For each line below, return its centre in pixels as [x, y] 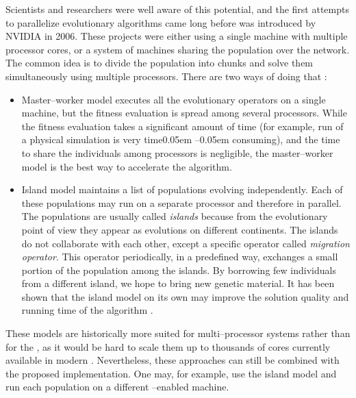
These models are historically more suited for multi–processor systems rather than [178, 333]
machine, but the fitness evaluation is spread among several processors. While [184, 113]
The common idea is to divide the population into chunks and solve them [160, 63]
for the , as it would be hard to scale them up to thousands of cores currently [168, 346]
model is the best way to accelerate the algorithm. [127, 166]
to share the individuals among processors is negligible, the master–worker [177, 152]
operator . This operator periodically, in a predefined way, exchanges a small [180, 257]
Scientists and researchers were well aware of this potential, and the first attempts [177, 9]
